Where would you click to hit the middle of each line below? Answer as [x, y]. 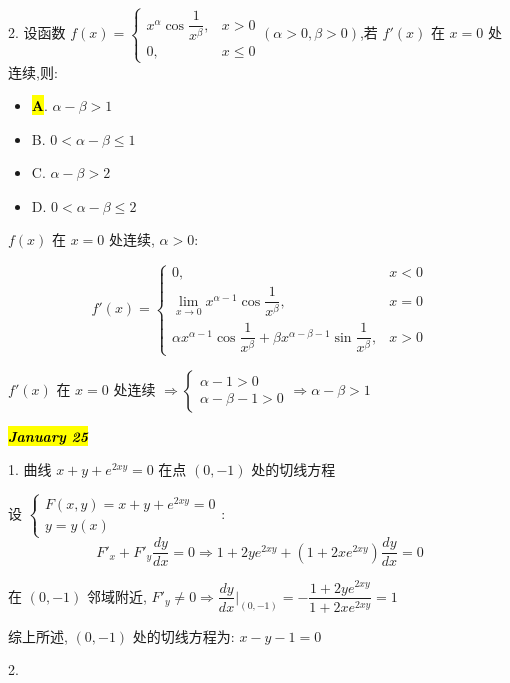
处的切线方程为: [183, 635]
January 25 [48, 435]
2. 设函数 [37, 32]
